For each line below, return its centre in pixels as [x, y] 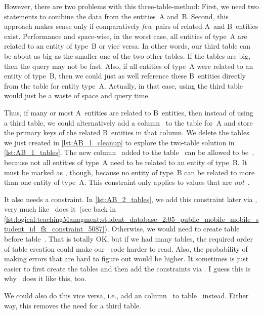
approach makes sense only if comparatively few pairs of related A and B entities [131, 26]
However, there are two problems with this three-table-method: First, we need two [131, 6]
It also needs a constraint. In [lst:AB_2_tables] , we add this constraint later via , [131, 199]
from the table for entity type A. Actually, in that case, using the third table [124, 85]
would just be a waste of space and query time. [77, 95]
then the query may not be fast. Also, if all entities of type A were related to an [129, 66]
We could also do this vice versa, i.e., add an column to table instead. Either [126, 296]
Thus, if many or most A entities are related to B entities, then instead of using [129, 112]
